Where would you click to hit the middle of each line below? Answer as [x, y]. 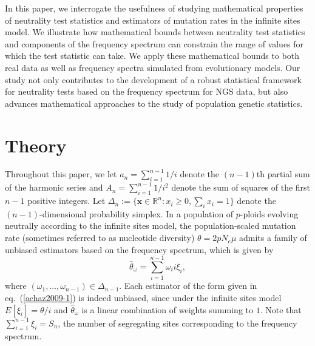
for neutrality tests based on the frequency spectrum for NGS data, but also [147, 91]
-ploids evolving [269, 213]
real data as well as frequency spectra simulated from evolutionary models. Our [153, 67]
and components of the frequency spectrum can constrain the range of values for [154, 43]
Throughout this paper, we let [61, 174]
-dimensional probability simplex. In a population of [137, 213]
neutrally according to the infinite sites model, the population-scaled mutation [151, 226]
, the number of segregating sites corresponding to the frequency [178, 323]
